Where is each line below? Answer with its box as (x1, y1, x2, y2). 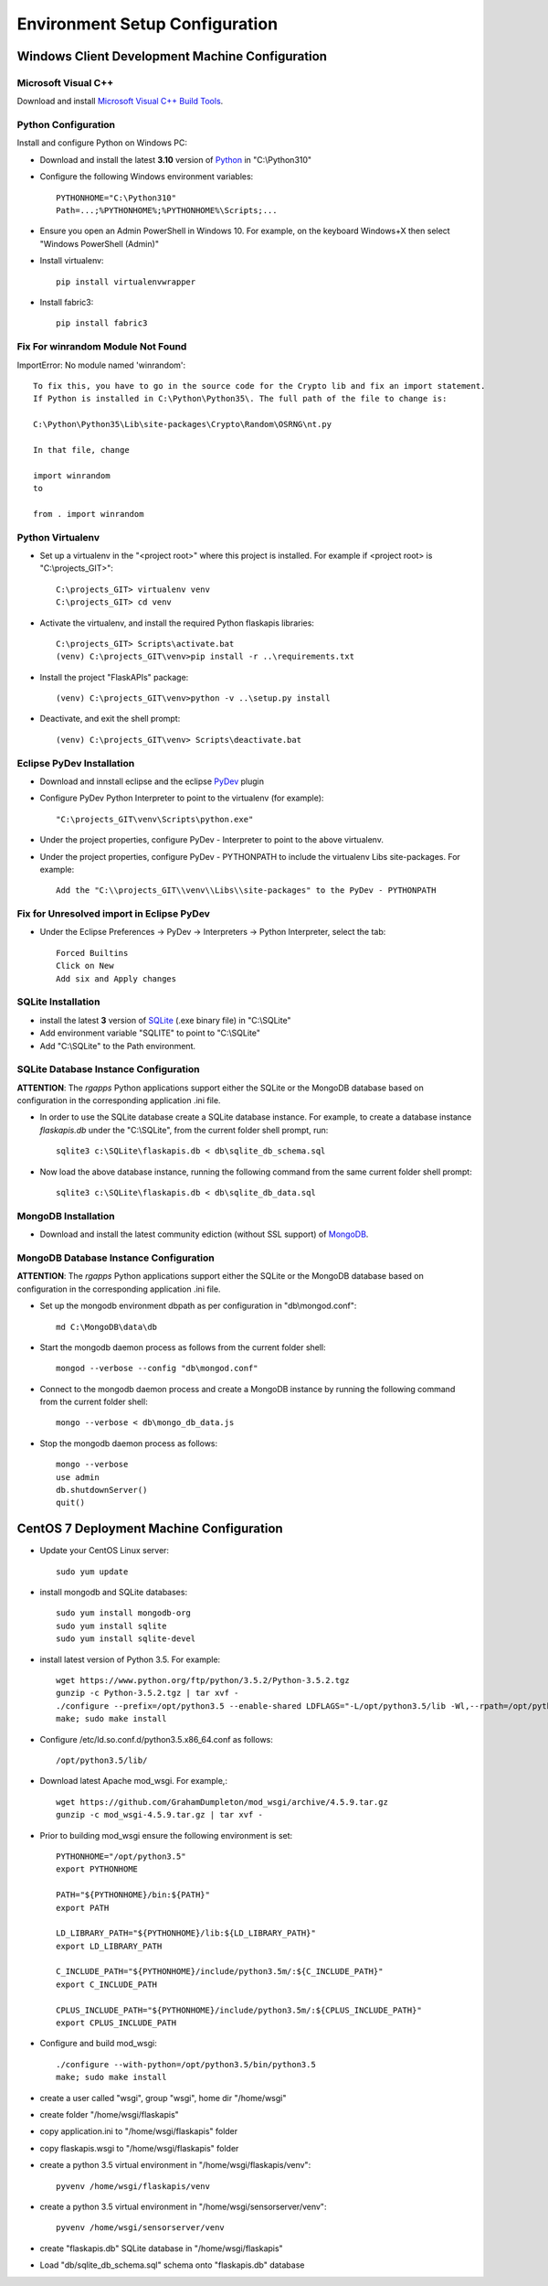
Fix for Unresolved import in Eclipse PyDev (16, 907, 210, 920)
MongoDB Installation (16, 1209, 115, 1222)
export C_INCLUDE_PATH (56, 1979, 158, 1990)
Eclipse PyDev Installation (16, 757, 135, 769)
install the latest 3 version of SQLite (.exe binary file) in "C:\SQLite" (39, 1014, 291, 1025)
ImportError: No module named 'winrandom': (16, 360, 186, 370)
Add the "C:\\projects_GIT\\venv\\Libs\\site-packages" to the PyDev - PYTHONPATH (56, 885, 437, 896)
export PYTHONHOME (56, 1864, 139, 1874)
